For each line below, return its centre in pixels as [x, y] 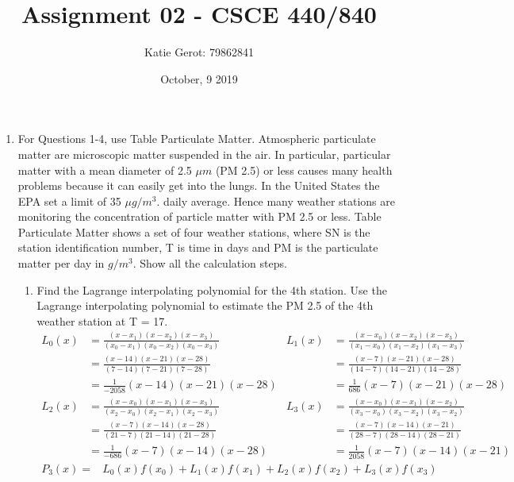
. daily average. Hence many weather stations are [276, 201]
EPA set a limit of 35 [69, 201]
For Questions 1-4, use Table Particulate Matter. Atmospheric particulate [197, 139]
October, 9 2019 [199, 78]
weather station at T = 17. [102, 320]
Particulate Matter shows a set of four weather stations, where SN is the [194, 231]
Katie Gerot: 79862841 [199, 52]
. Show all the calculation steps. [210, 263]
